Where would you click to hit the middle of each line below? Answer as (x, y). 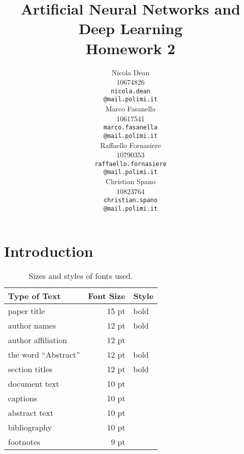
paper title (27, 311)
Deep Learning (131, 28)
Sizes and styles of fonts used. (81, 276)
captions (23, 398)
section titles (30, 369)
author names (32, 326)
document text (34, 384)
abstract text (31, 413)
